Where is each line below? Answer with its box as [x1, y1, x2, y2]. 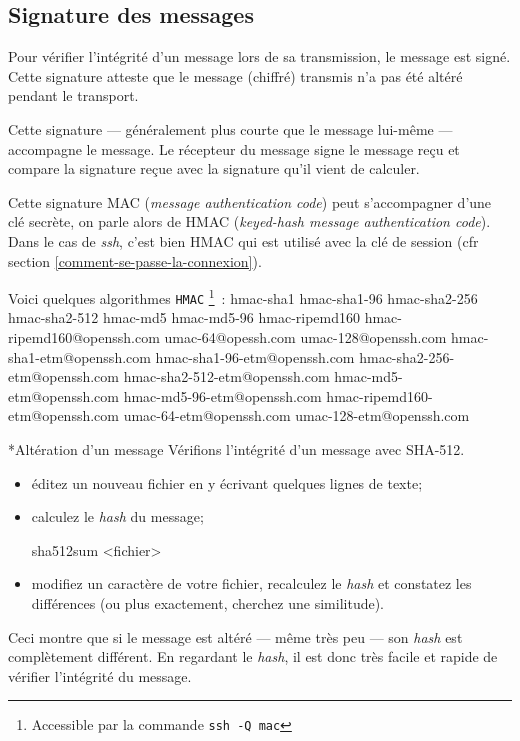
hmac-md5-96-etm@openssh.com [123, 385, 322, 406]
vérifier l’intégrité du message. [8, 665, 192, 686]
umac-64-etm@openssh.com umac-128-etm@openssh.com [123, 405, 470, 426]
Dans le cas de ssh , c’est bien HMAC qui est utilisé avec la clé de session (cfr [8, 230, 479, 251]
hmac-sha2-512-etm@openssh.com [123, 366, 330, 387]
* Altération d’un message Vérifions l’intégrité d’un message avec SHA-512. [8, 439, 465, 460]
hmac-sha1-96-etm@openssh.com [155, 346, 355, 367]
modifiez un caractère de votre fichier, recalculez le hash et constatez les [31, 573, 472, 594]
